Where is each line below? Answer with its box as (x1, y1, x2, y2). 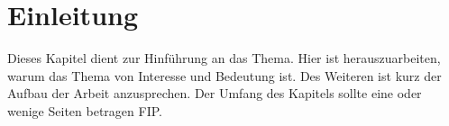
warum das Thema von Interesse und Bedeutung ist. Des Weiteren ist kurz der (7, 66, 442, 85)
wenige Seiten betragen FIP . (7, 101, 162, 120)
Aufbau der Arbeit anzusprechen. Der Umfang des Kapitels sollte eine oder (7, 84, 422, 103)
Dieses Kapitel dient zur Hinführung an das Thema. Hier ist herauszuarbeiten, (7, 49, 441, 67)
